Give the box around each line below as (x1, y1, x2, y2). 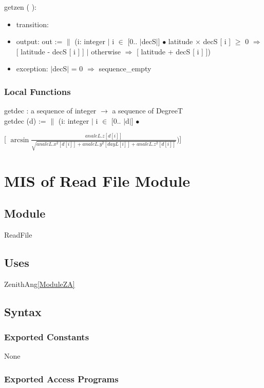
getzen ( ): (4, 2, 36, 12)
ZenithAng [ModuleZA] (4, 278, 75, 289)
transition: (16, 18, 49, 29)
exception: (16, 63, 48, 74)
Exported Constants (4, 331, 89, 343)
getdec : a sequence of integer (4, 105, 97, 116)
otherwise (91, 46, 121, 56)
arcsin (10, 136, 29, 144)
